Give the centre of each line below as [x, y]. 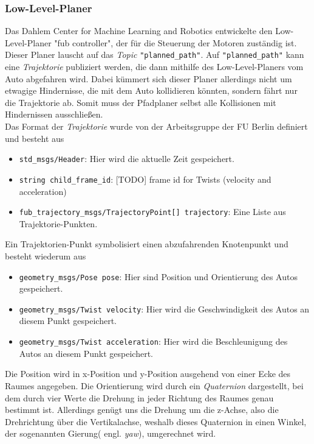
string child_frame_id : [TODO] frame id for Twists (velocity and [145, 179]
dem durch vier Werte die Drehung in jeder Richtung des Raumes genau [139, 397]
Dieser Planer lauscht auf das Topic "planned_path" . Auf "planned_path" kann [155, 55]
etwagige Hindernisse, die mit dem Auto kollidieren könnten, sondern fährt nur [151, 90]
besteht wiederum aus [46, 255]
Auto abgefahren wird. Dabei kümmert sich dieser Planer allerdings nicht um [148, 78]
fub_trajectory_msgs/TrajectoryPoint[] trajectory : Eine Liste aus [152, 212]
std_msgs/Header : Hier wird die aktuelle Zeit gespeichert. [127, 159]
